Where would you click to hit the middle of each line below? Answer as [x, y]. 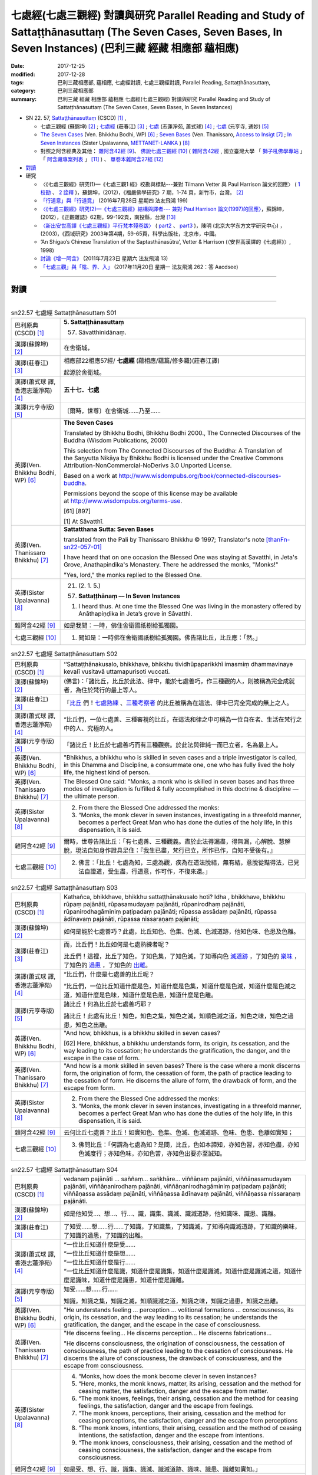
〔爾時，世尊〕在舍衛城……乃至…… [112, 411]
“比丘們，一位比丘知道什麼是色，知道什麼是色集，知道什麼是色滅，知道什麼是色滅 [177, 986]
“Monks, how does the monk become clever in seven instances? [168, 1376]
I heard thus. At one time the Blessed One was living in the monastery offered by [190, 607]
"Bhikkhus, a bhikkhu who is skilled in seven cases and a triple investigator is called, [180, 757]
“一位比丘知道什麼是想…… [100, 1254]
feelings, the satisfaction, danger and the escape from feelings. [166, 1406]
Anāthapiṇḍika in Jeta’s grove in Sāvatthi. [135, 614]
